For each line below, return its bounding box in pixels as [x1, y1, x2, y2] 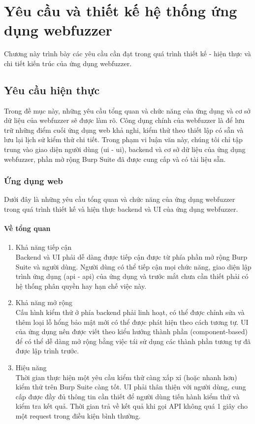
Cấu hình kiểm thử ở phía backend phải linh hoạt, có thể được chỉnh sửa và [15, 307, 245, 317]
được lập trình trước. [15, 346, 79, 356]
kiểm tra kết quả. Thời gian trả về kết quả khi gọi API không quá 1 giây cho [15, 401, 248, 411]
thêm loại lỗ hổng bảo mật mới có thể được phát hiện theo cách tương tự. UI [15, 316, 249, 327]
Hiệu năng [15, 362, 47, 372]
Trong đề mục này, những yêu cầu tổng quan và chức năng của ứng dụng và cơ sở [4, 105, 251, 116]
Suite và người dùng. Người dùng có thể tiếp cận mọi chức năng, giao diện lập [15, 261, 252, 271]
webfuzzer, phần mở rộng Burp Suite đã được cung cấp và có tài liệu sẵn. [4, 154, 226, 164]
